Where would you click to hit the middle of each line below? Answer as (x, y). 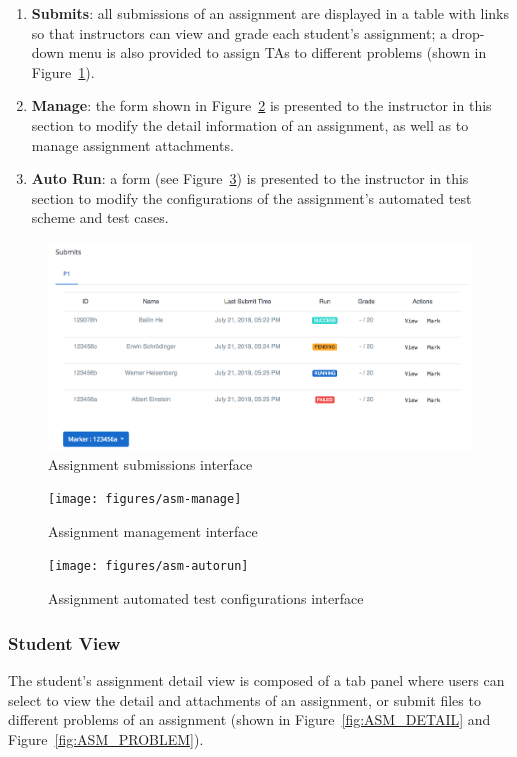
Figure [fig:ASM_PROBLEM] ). (106, 738)
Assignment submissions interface (150, 463)
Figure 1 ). (63, 71)
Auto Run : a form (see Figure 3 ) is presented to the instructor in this (250, 178)
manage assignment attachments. (132, 144)
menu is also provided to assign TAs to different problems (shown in (277, 52)
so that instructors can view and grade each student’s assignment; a (239, 32)
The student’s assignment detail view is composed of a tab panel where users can (256, 679)
